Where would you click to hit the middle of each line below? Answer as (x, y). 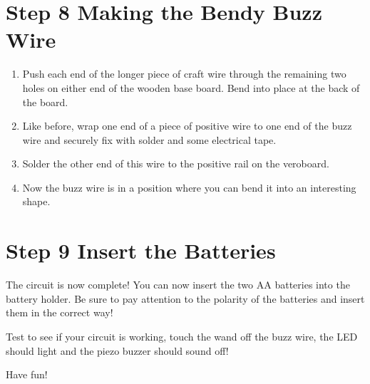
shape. (36, 201)
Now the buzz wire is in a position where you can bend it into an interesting (189, 187)
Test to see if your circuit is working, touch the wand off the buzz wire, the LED (182, 336)
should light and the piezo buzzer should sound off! (117, 350)
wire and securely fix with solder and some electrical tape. (149, 139)
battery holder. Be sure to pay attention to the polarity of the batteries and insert (185, 298)
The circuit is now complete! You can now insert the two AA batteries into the (178, 285)
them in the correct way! (60, 312)
